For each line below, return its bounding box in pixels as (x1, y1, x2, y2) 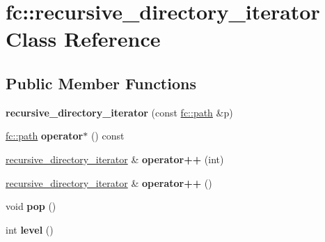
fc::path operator (6, 128, 84, 143)
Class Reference (6, 24, 161, 53)
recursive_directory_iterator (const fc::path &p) (6, 105, 233, 119)
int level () (6, 222, 54, 236)
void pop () (6, 199, 56, 213)
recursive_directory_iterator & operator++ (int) (6, 151, 224, 166)
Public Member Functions (6, 72, 196, 93)
